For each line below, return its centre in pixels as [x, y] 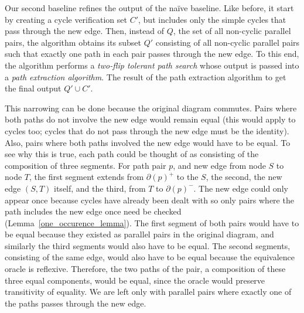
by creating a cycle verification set [66, 19]
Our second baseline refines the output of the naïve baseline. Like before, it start [149, 8]
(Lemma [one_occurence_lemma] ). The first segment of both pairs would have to [152, 222]
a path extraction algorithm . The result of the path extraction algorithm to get [146, 76]
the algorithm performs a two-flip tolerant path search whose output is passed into [152, 65]
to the [187, 177]
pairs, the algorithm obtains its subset [73, 42]
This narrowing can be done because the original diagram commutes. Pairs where [151, 108]
